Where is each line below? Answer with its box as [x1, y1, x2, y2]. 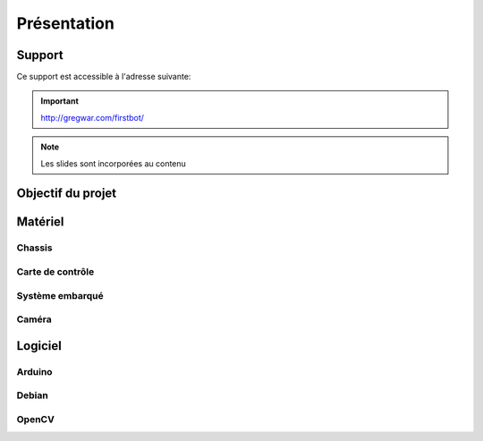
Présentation [16, 13, 115, 33]
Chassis [16, 242, 53, 254]
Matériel [16, 215, 64, 230]
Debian [16, 389, 48, 402]
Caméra [16, 313, 53, 326]
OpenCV [16, 412, 55, 425]
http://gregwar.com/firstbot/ [40, 112, 145, 123]
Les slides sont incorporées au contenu [40, 157, 187, 169]
